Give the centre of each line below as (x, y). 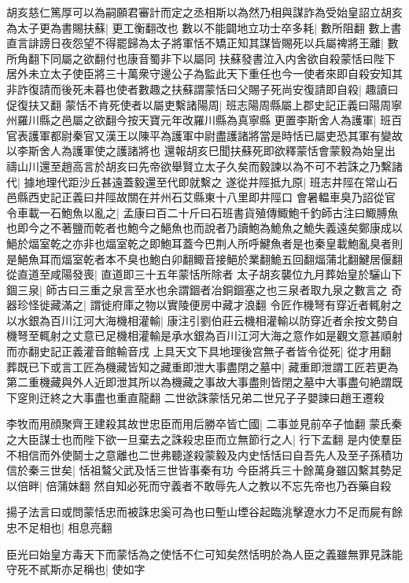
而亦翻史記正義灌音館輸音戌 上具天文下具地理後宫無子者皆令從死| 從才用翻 (199, 351)
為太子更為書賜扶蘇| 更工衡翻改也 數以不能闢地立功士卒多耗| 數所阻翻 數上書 (204, 27)
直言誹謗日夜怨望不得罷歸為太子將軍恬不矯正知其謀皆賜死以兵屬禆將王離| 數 (203, 43)
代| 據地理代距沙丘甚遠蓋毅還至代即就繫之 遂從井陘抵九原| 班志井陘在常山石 (202, 181)
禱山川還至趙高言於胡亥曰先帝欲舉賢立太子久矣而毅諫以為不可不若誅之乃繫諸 (204, 166)
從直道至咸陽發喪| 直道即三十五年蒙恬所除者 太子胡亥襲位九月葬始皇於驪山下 (204, 274)
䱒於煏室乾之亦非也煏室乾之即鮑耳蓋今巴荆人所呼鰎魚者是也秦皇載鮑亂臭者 (199, 243)
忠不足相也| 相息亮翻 (59, 527)
